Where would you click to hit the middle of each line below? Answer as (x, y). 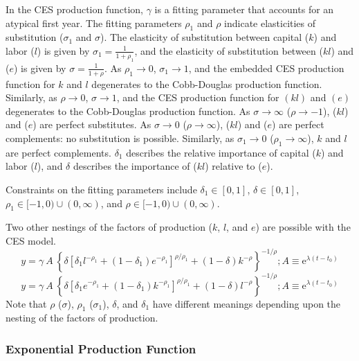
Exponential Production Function (101, 348)
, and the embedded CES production (266, 68)
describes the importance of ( (135, 166)
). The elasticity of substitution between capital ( (205, 37)
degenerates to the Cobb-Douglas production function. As (128, 111)
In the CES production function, (75, 9)
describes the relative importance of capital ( (221, 152)
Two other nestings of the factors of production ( (109, 227)
